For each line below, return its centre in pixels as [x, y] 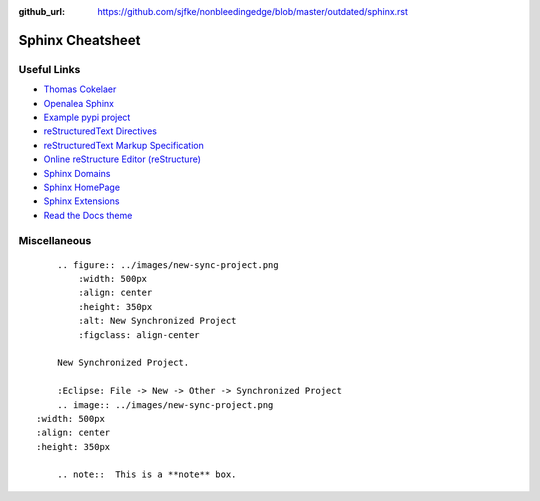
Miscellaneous [55, 241]
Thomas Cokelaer [80, 89]
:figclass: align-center [139, 334]
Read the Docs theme [88, 215]
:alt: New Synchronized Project [157, 321]
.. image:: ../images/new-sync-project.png [165, 404]
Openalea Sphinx [79, 103]
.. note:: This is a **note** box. [146, 474]
